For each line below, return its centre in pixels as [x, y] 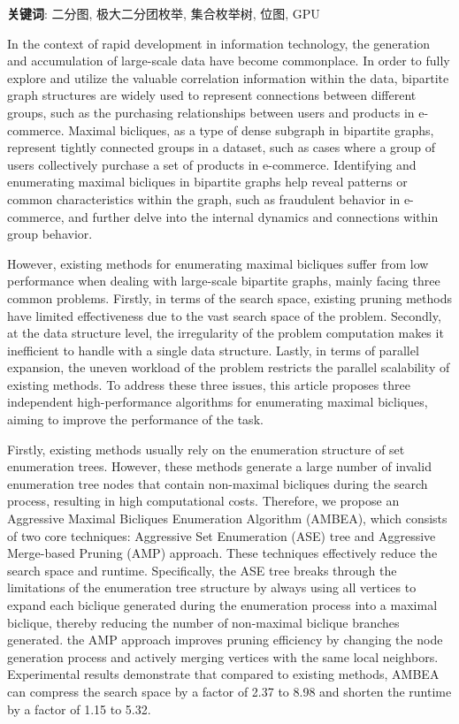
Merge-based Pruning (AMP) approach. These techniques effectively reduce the [222, 553]
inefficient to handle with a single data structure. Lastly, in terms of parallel [213, 350]
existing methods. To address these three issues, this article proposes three [209, 384]
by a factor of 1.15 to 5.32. [79, 709]
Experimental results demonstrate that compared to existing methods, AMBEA [223, 674]
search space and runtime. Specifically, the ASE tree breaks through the [202, 570]
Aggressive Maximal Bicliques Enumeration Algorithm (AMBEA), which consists [227, 518]
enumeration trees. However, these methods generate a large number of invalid [219, 466]
